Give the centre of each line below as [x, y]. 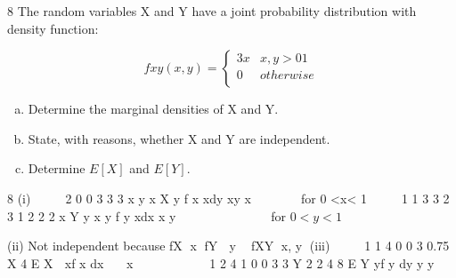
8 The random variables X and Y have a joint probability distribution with [212, 11]
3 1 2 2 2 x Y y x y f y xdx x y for [147, 215]
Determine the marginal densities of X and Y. [153, 109]
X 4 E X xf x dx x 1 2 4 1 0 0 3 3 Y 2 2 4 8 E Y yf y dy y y [221, 262]
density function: [53, 28]
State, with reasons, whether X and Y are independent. [179, 138]
